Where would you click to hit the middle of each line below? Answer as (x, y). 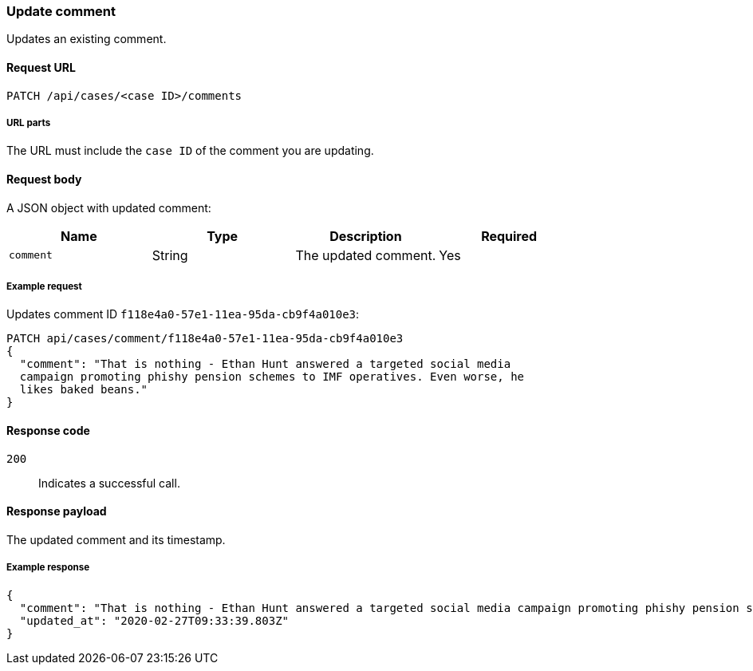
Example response (48, 568)
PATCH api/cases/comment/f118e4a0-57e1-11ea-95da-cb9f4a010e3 (205, 339)
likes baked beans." (84, 390)
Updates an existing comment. (87, 39)
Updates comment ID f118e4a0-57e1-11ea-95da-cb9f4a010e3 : (183, 314)
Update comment (61, 11)
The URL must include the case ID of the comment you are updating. (190, 151)
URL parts (29, 122)
